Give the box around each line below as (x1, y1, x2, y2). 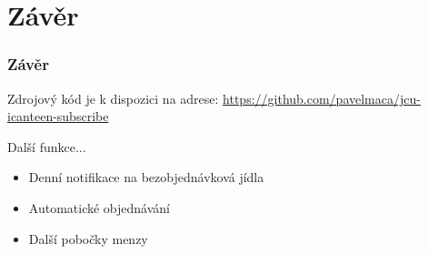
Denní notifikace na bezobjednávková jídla (28, 168, 264, 187)
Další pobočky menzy (28, 229, 148, 248)
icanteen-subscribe (7, 107, 109, 126)
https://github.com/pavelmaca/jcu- (223, 88, 421, 107)
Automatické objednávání (28, 198, 170, 217)
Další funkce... (7, 137, 86, 156)
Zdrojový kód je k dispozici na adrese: (7, 88, 219, 107)
